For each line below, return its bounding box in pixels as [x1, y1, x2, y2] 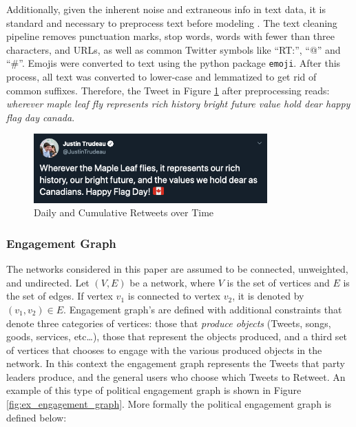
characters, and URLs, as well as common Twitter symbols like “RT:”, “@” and [6, 42, 341, 56]
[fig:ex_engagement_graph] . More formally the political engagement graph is [6, 397, 331, 411]
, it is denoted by [232, 289, 304, 303]
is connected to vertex [127, 289, 221, 303]
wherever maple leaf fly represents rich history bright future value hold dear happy [6, 96, 350, 111]
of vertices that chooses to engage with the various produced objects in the [6, 342, 322, 357]
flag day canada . [6, 110, 75, 124]
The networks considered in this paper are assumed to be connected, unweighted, [6, 262, 348, 276]
